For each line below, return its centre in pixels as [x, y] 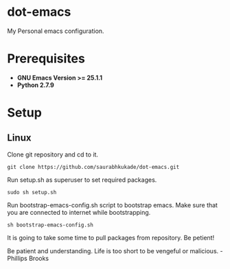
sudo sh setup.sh [32, 192]
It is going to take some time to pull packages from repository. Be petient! [111, 237]
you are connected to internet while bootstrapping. [79, 212]
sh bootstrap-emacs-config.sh [50, 225]
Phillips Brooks [28, 258]
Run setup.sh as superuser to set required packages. [82, 180]
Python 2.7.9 [36, 85]
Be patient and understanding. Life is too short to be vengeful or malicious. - [115, 250]
